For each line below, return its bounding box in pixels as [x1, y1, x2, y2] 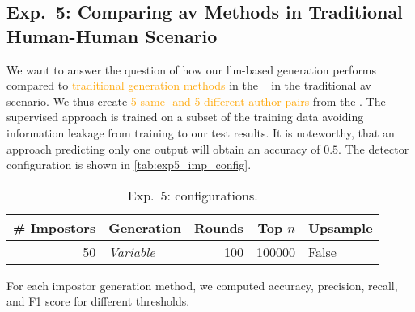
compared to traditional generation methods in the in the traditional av [6, 77, 372, 94]
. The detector [338, 140, 409, 157]
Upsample [307, 217, 373, 237]
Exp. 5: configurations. [127, 185, 258, 204]
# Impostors [13, 217, 96, 237]
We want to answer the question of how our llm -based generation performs [6, 61, 377, 78]
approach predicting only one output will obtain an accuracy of [6, 140, 320, 157]
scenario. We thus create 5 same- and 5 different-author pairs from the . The [6, 92, 386, 109]
